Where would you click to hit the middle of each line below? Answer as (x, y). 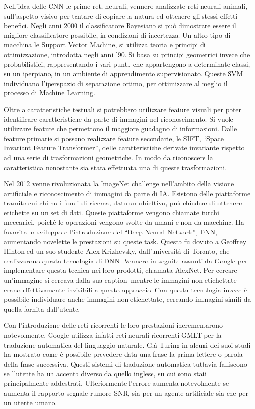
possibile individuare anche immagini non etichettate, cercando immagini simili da (127, 299)
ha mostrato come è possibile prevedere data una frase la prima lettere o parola (123, 354)
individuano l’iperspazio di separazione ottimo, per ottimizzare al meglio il (116, 83)
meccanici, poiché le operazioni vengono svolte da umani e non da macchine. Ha (124, 222)
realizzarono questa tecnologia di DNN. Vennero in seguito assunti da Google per (126, 260)
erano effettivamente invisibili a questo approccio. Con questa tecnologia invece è (126, 289)
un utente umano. (31, 402)
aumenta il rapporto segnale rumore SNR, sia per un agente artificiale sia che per (126, 393)
